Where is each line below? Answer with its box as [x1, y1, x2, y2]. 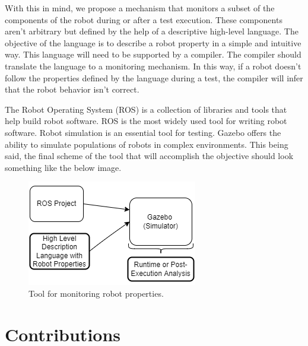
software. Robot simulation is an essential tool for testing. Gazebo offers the [5, 126, 281, 138]
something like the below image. [5, 161, 122, 173]
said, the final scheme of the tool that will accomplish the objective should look [5, 150, 294, 162]
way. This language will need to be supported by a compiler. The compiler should [5, 48, 301, 61]
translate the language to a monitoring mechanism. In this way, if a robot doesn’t [5, 59, 301, 72]
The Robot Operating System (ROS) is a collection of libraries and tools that [5, 103, 287, 115]
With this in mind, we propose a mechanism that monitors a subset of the [5, 2, 275, 14]
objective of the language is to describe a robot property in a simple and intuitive [5, 36, 301, 49]
